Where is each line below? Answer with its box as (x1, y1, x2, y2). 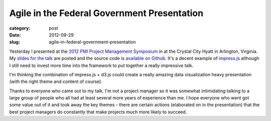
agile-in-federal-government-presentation (49, 39, 136, 45)
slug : (9, 39, 20, 45)
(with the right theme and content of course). (9, 78, 102, 85)
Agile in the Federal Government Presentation (9, 8, 203, 19)
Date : (9, 32, 21, 38)
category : (9, 25, 31, 31)
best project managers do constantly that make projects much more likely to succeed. (9, 108, 187, 115)
